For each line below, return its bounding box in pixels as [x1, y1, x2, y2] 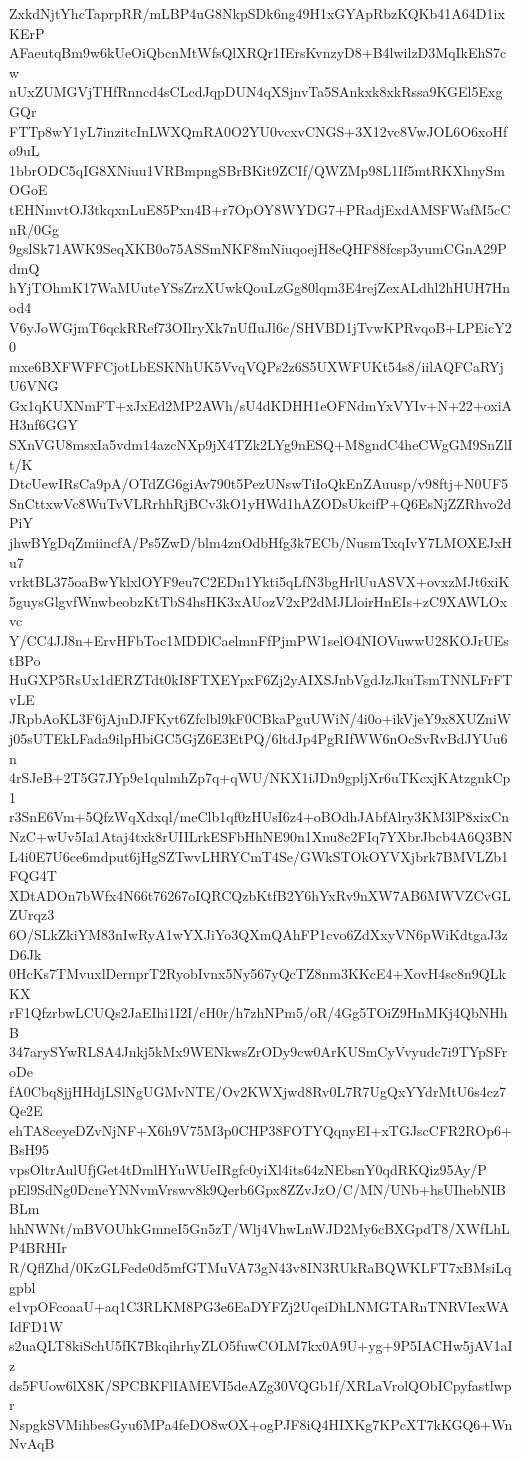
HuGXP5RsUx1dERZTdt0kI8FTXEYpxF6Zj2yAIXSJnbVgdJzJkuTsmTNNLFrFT [9, 669, 513, 690]
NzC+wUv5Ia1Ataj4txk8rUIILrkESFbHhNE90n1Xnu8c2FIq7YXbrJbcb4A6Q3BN [9, 825, 513, 846]
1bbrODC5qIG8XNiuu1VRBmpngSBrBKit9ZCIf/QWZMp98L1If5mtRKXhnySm [9, 159, 505, 180]
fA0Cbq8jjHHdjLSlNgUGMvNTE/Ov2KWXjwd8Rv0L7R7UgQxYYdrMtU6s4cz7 [9, 1080, 507, 1101]
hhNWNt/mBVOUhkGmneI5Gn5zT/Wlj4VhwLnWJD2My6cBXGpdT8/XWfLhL [9, 1217, 510, 1238]
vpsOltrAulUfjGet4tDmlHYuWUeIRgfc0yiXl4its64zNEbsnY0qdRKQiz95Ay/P [9, 1159, 487, 1180]
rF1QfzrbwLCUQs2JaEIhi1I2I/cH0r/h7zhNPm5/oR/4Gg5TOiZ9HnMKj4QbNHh [9, 1002, 508, 1023]
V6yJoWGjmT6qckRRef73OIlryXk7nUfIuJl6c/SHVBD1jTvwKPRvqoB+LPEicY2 [9, 316, 512, 337]
